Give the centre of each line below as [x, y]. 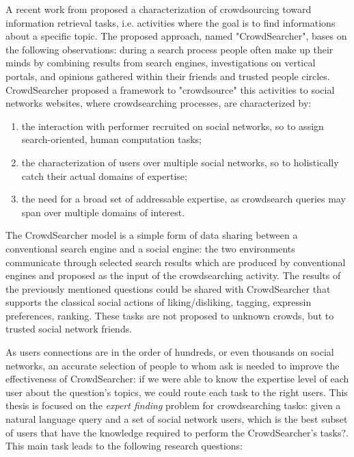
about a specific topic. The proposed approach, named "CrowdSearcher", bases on [176, 36]
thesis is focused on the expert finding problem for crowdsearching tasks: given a [173, 405]
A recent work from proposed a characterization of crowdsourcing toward [159, 9]
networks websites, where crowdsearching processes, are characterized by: [159, 103]
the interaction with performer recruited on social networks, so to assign [173, 126]
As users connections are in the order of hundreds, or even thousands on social [170, 352]
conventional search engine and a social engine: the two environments [150, 248]
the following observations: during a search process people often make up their [169, 49]
